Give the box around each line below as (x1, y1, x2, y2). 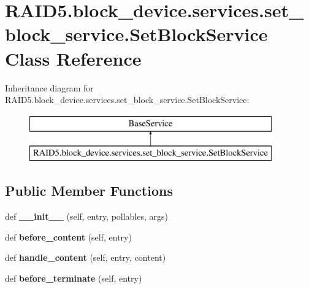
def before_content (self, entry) (5, 230, 132, 243)
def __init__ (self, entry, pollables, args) (5, 210, 169, 223)
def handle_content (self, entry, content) (5, 251, 166, 264)
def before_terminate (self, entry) (5, 271, 142, 284)
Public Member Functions (5, 181, 173, 200)
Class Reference (5, 45, 142, 71)
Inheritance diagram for (5, 81, 94, 94)
